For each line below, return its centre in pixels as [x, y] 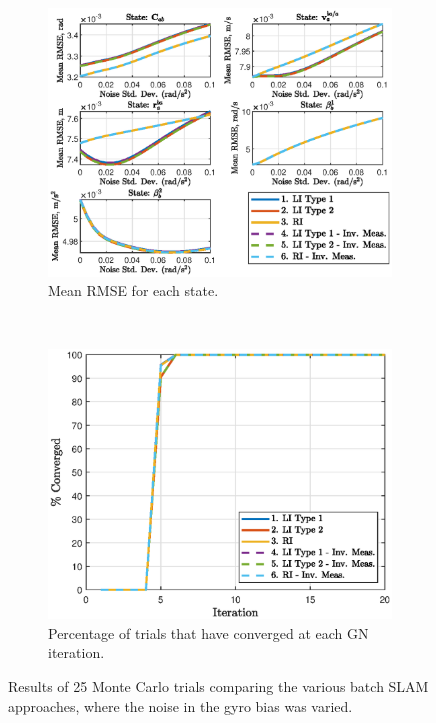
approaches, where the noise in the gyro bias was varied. [180, 705]
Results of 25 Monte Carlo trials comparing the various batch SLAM [218, 686]
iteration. [76, 652]
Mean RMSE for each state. [133, 290]
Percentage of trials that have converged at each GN [208, 632]
